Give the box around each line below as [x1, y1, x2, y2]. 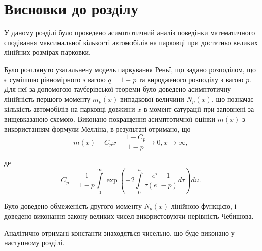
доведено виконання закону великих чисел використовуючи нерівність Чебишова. [4, 211, 254, 221]
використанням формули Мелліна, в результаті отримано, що [4, 123, 191, 134]
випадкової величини [120, 93, 184, 104]
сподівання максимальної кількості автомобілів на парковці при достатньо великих [4, 37, 258, 47]
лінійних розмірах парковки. [4, 47, 91, 57]
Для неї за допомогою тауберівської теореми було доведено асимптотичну [4, 84, 231, 94]
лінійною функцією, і [171, 200, 237, 211]
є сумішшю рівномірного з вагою [4, 74, 106, 84]
